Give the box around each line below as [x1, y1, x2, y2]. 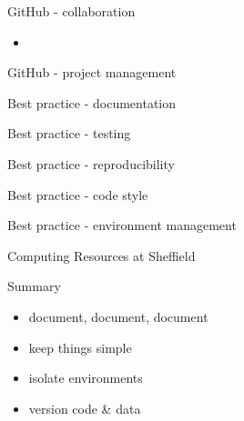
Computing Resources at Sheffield [7, 246, 196, 265]
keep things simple [28, 337, 132, 356]
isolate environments [28, 368, 143, 387]
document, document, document [28, 306, 208, 326]
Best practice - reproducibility [7, 154, 175, 173]
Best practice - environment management [7, 216, 237, 235]
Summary [7, 276, 61, 296]
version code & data [28, 398, 141, 417]
